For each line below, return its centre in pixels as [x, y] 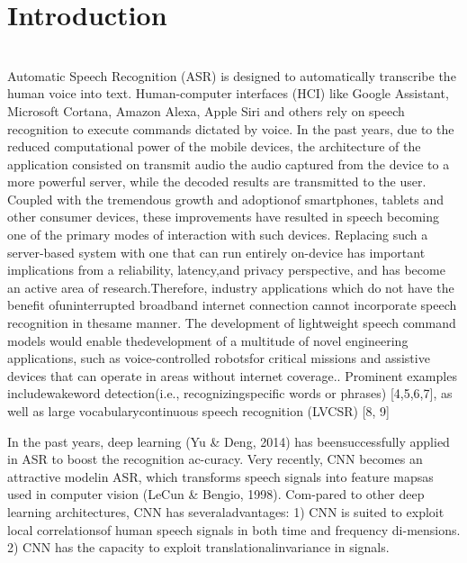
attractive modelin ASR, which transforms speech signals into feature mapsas [220, 476]
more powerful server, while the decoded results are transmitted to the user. [217, 182]
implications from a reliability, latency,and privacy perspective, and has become [226, 270]
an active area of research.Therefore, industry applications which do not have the [231, 287]
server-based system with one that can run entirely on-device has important [216, 252]
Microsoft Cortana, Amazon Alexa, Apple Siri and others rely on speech [206, 110]
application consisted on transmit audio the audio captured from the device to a [229, 163]
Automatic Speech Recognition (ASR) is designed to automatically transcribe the [232, 75]
